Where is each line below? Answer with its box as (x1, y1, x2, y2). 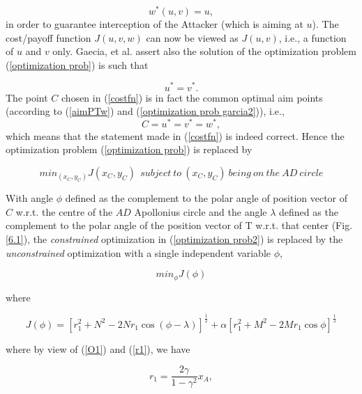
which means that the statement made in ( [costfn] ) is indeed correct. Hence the (6, 128, 345, 143)
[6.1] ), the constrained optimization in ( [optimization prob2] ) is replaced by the (6, 231, 343, 246)
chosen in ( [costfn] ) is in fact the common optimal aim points (61, 90, 323, 104)
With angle (6, 191, 54, 205)
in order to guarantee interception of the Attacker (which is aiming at (6, 17, 303, 31)
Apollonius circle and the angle (134, 204, 267, 219)
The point (6, 90, 48, 104)
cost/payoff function (6, 30, 91, 45)
